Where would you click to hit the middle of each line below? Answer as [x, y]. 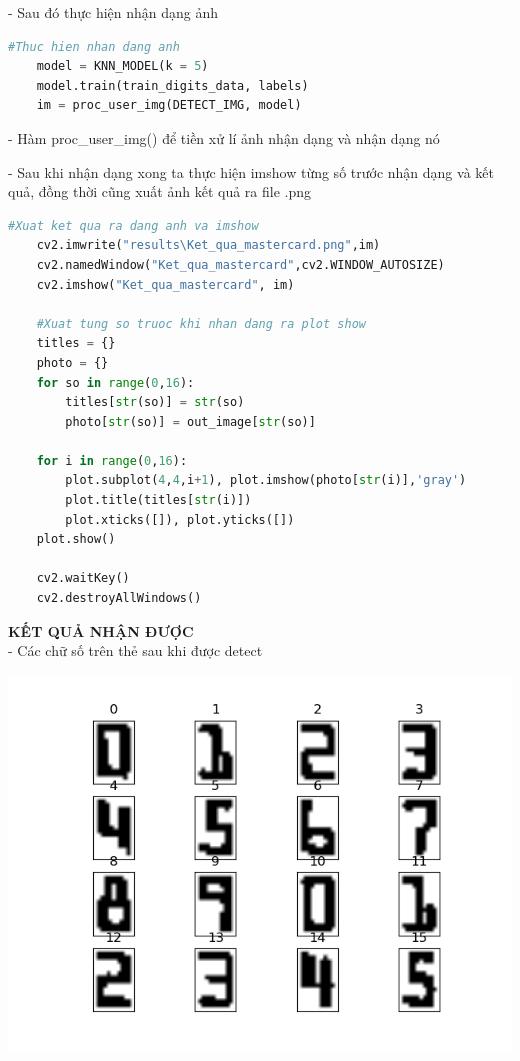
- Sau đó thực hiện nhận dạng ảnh [113, 12]
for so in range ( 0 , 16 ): [115, 382]
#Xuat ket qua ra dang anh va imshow [133, 225]
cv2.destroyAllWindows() [119, 598]
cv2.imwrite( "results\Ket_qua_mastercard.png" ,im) [208, 245]
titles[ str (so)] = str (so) [155, 402]
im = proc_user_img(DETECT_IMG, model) [169, 105]
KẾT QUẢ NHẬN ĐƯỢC [101, 630]
